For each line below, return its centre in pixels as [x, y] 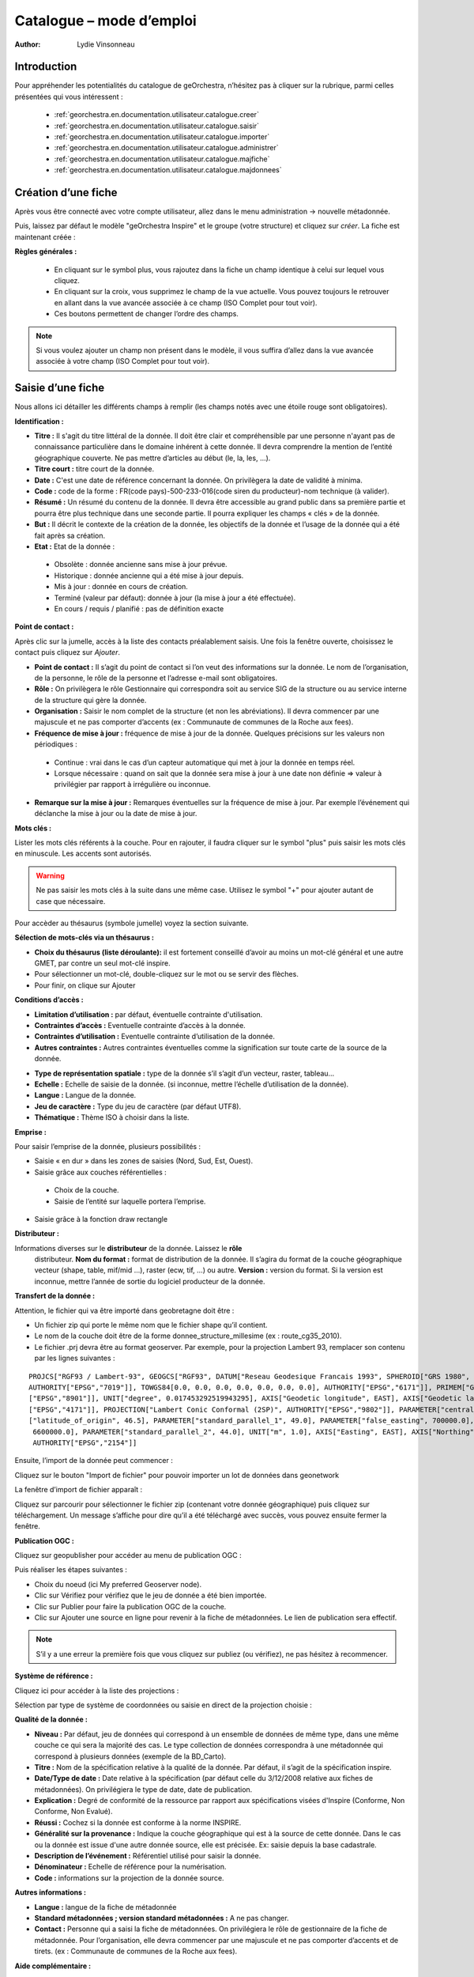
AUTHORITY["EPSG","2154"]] [85, 1442]
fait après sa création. [70, 535]
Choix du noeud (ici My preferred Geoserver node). [118, 1584]
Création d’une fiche [66, 193]
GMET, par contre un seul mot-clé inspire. [102, 963]
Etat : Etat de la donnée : [74, 546]
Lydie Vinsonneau [106, 44]
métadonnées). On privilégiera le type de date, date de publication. [143, 1789]
